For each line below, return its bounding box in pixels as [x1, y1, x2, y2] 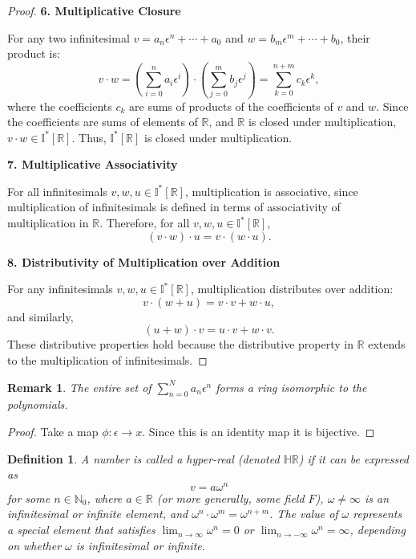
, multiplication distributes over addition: [190, 280, 394, 297]
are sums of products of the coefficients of [129, 97, 333, 114]
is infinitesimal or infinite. [75, 537, 206, 553]
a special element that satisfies [7, 521, 155, 538]
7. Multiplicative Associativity [7, 156, 178, 173]
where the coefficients [7, 97, 112, 114]
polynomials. [7, 396, 68, 413]
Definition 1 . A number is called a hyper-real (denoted [7, 450, 280, 467]
